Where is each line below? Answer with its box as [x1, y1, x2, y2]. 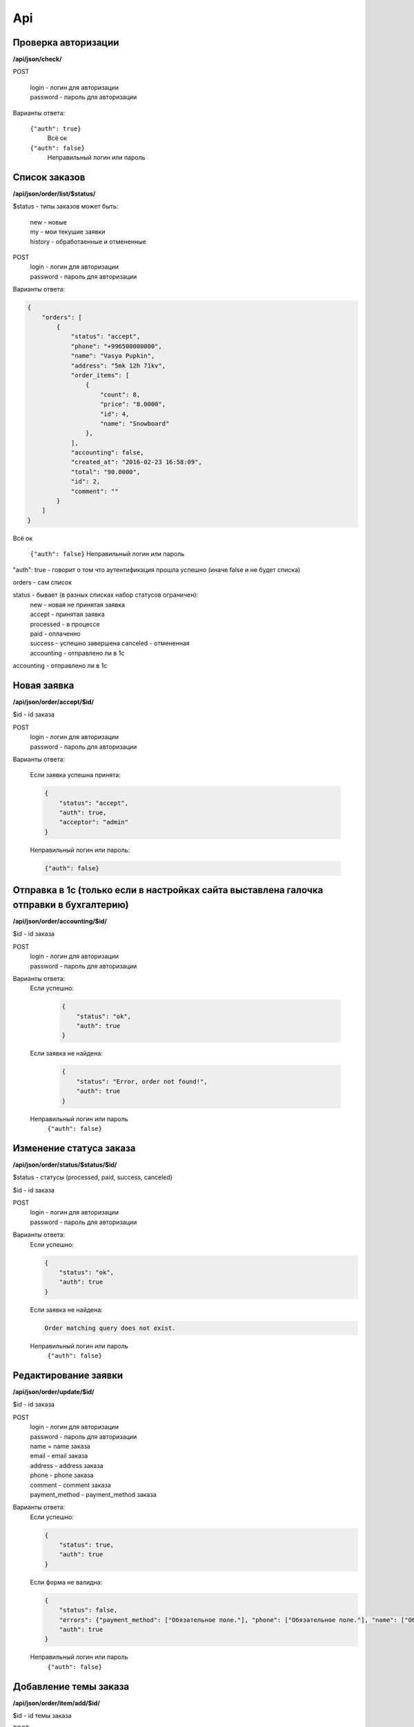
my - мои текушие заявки [30, 228, 106, 236]
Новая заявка [12, 679, 75, 691]
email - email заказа [30, 1451, 88, 1460]
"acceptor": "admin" [59, 819, 129, 826]
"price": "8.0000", [100, 401, 166, 408]
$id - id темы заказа [12, 1712, 72, 1720]
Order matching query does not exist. [44, 1324, 176, 1332]
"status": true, [59, 1541, 114, 1549]
